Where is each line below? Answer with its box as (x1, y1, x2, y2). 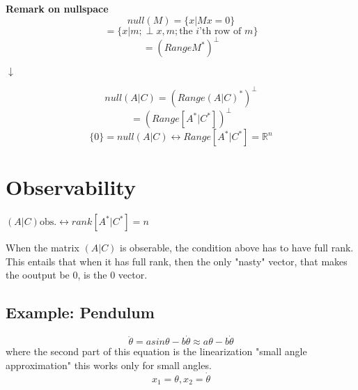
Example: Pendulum (6, 302, 155, 323)
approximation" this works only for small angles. (6, 358, 212, 373)
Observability (6, 173, 136, 201)
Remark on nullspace (6, 1, 109, 15)
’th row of (199, 26, 242, 36)
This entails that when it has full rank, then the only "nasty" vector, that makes (6, 253, 348, 268)
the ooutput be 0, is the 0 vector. (6, 267, 148, 282)
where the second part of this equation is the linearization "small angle (6, 344, 307, 359)
